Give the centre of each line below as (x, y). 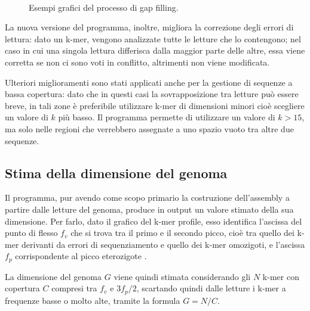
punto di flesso (31, 233)
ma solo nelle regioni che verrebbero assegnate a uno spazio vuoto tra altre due (149, 128)
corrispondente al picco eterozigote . (81, 256)
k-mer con (281, 276)
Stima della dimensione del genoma (116, 172)
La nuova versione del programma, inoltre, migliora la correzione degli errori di (149, 27)
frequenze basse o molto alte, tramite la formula (93, 300)
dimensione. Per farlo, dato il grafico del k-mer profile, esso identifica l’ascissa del (154, 221)
